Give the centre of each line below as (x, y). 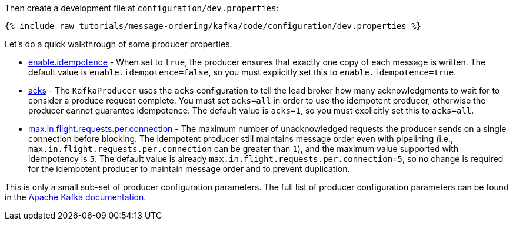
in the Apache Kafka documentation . (76, 197)
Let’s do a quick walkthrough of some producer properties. (119, 44)
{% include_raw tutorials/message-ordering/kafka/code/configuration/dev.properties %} (213, 26)
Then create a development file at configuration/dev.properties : (142, 8)
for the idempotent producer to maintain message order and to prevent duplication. (189, 169)
